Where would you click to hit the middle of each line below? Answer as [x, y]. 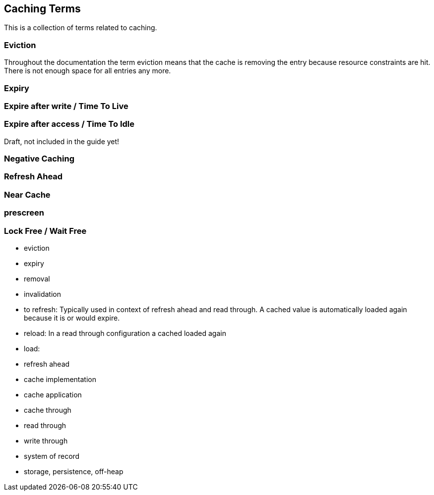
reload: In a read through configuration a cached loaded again [125, 333]
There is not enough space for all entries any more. [88, 71]
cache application [53, 394]
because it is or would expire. [72, 318]
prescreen [24, 213]
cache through [48, 410]
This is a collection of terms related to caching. [81, 28]
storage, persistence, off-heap [74, 471]
